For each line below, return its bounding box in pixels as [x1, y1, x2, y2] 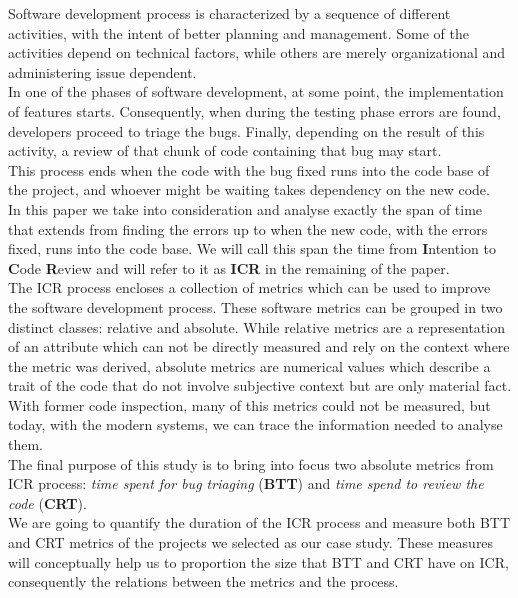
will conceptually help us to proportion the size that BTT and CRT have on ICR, [8, 551, 509, 572]
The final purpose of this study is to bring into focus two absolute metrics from [8, 453, 494, 474]
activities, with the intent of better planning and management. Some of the [8, 22, 469, 43]
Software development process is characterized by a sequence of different [8, 3, 451, 23]
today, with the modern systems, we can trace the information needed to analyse [8, 414, 503, 435]
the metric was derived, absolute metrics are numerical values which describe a [8, 355, 491, 376]
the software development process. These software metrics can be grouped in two [8, 296, 503, 317]
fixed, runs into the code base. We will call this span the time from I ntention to [8, 238, 496, 259]
